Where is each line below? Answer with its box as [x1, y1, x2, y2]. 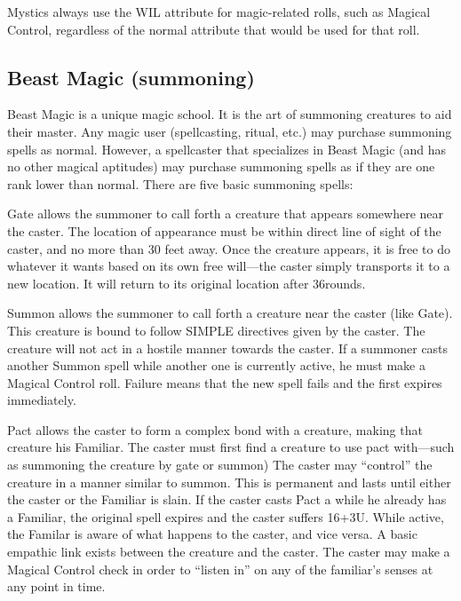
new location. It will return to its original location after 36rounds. [7, 273, 366, 292]
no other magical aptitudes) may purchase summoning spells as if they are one [7, 157, 435, 176]
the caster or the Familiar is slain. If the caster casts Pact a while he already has [7, 490, 447, 509]
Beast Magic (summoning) [7, 63, 255, 91]
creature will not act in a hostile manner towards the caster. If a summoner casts [7, 338, 449, 357]
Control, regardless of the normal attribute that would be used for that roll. [7, 20, 420, 38]
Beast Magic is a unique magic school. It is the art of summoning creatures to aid [7, 105, 452, 123]
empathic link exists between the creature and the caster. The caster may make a [7, 542, 450, 561]
